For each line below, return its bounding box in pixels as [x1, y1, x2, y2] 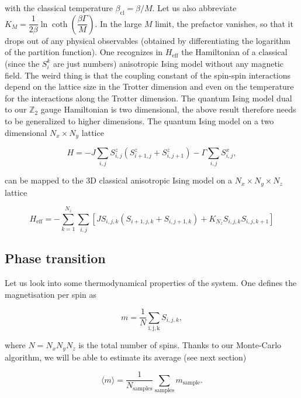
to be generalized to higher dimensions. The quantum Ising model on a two [5, 114, 274, 127]
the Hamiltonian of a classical [181, 46, 288, 58]
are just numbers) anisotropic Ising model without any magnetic [53, 57, 283, 69]
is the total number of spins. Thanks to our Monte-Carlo [78, 339, 282, 351]
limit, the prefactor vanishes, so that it [155, 17, 293, 29]
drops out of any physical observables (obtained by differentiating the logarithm [5, 34, 290, 46]
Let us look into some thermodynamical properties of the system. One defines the [5, 277, 297, 289]
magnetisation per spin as [5, 288, 96, 300]
